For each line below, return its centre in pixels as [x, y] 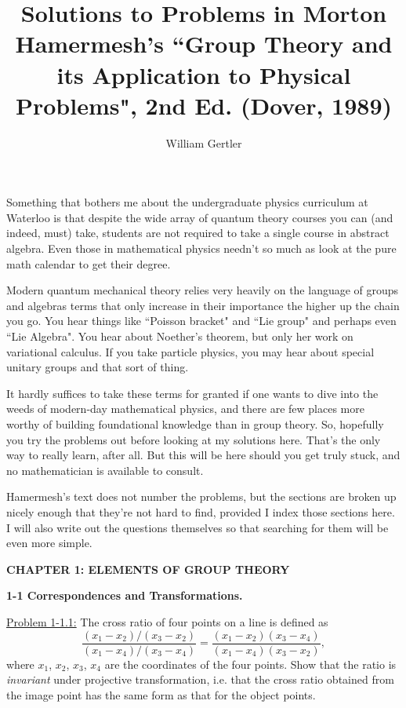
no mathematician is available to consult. [105, 470]
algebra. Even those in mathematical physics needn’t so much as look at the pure [201, 248]
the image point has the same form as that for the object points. [161, 694]
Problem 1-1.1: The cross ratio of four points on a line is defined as [167, 621]
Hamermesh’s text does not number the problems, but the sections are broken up [201, 496]
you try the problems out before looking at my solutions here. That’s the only [194, 439]
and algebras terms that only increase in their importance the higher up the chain [203, 305]
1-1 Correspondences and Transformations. [125, 595]
